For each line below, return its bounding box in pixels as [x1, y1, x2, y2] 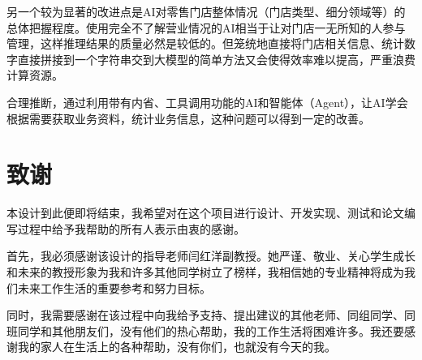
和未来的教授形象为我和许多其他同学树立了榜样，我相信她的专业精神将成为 [6, 264, 404, 281]
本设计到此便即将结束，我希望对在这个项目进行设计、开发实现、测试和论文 [6, 204, 404, 221]
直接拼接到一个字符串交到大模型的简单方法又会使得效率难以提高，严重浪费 [17, 50, 416, 67]
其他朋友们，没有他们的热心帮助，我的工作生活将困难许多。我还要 [51, 322, 404, 339]
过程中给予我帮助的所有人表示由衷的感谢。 [17, 220, 245, 237]
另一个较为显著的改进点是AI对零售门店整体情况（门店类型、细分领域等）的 [6, 3, 406, 19]
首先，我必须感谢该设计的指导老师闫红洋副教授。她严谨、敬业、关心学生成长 [6, 247, 416, 264]
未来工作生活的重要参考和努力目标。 [17, 279, 211, 296]
